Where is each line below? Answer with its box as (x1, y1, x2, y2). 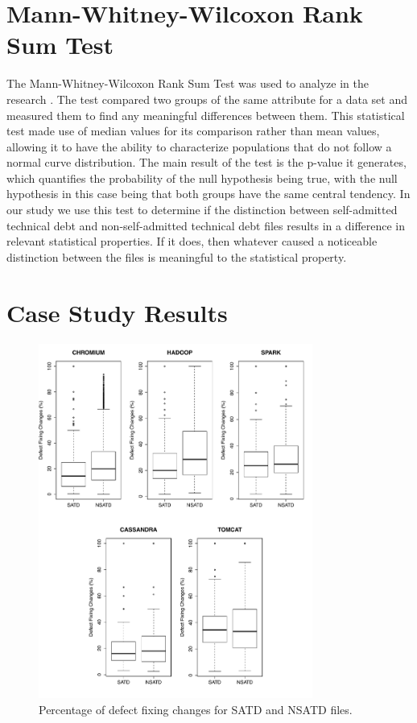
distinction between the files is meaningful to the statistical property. (6, 248, 347, 265)
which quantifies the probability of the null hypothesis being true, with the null (6, 169, 398, 186)
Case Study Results (6, 295, 228, 328)
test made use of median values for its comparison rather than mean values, (6, 122, 380, 139)
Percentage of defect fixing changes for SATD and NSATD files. (39, 700, 353, 717)
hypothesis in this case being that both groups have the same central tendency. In (6, 185, 411, 202)
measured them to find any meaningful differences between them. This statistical (6, 106, 405, 123)
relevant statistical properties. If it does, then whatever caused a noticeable (6, 233, 378, 250)
